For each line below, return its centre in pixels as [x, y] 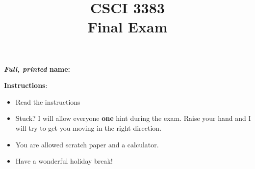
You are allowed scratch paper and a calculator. [87, 144]
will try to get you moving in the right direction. [89, 127]
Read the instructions [48, 101]
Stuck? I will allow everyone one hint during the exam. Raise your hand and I [133, 118]
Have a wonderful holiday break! [64, 161]
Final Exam [127, 27]
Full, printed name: [37, 69]
